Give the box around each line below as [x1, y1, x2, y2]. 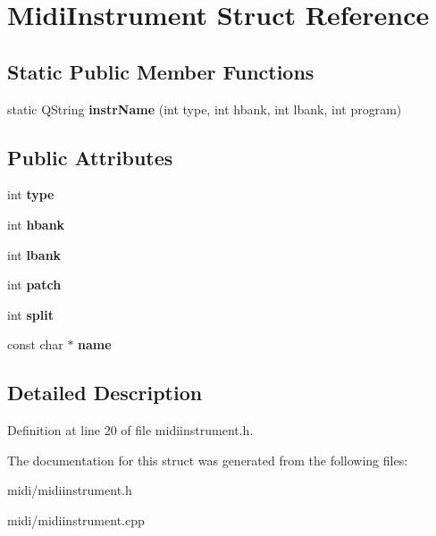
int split [7, 305, 54, 323]
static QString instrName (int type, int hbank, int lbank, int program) [7, 99, 402, 118]
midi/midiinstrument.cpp [7, 510, 145, 529]
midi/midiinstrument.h [7, 481, 132, 499]
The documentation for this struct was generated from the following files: [7, 450, 408, 469]
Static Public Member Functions [7, 57, 314, 85]
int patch [7, 275, 62, 294]
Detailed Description [7, 379, 203, 406]
